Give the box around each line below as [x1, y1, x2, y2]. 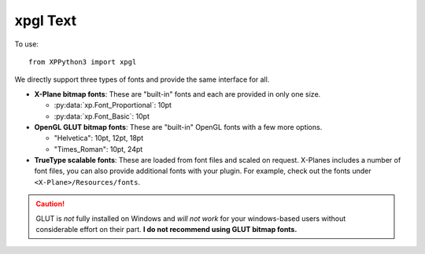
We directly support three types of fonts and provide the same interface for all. [14, 75, 270, 84]
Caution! [35, 199, 65, 208]
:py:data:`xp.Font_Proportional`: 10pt [54, 101, 172, 110]
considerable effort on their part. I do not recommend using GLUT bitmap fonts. [35, 225, 297, 234]
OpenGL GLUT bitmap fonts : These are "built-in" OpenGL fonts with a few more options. [34, 122, 323, 131]
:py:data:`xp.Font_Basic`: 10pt [54, 111, 150, 121]
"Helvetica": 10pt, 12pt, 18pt [54, 134, 144, 143]
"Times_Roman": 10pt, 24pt [54, 144, 143, 153]
